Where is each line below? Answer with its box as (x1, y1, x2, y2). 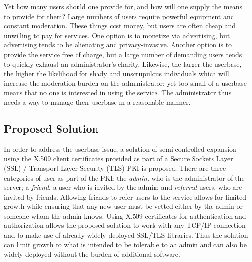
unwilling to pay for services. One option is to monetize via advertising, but (4, 30, 230, 40)
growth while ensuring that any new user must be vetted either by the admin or (4, 201, 243, 211)
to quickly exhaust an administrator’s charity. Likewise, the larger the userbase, (4, 59, 242, 69)
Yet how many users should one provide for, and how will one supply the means (4, 1, 242, 11)
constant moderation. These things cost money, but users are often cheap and (4, 20, 236, 31)
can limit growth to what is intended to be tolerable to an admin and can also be (4, 239, 247, 249)
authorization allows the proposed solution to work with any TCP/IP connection (4, 220, 246, 230)
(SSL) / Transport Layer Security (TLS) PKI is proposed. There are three (4, 162, 226, 173)
